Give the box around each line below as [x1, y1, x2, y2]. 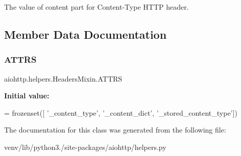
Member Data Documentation [4, 26, 167, 42]
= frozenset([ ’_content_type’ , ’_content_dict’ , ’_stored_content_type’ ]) [4, 107, 237, 118]
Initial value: [4, 90, 50, 101]
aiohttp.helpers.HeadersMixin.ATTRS [4, 73, 123, 84]
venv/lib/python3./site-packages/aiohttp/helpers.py [4, 141, 166, 152]
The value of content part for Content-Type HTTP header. [4, 2, 189, 12]
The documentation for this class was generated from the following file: [4, 124, 226, 135]
